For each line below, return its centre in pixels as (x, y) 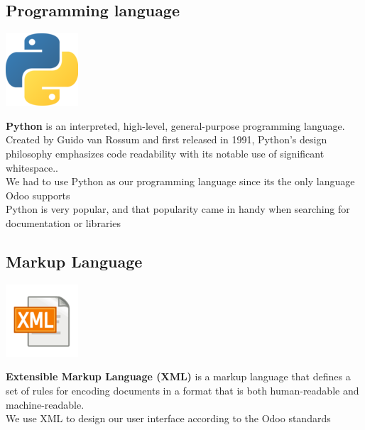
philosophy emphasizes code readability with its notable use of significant (165, 153)
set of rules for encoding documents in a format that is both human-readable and (182, 390)
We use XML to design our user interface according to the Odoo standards (168, 418)
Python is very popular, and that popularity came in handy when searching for (178, 209)
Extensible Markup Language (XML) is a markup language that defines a (178, 376)
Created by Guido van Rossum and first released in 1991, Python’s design (167, 139)
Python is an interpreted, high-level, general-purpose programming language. (175, 125)
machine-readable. (45, 404)
